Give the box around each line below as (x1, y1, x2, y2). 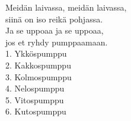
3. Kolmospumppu (5, 70, 72, 83)
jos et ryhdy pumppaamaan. (5, 35, 108, 48)
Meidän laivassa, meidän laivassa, (5, 1, 127, 13)
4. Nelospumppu (5, 82, 65, 94)
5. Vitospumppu (5, 93, 64, 106)
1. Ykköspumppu (5, 47, 67, 60)
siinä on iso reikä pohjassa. (5, 12, 103, 25)
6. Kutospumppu (5, 105, 66, 117)
